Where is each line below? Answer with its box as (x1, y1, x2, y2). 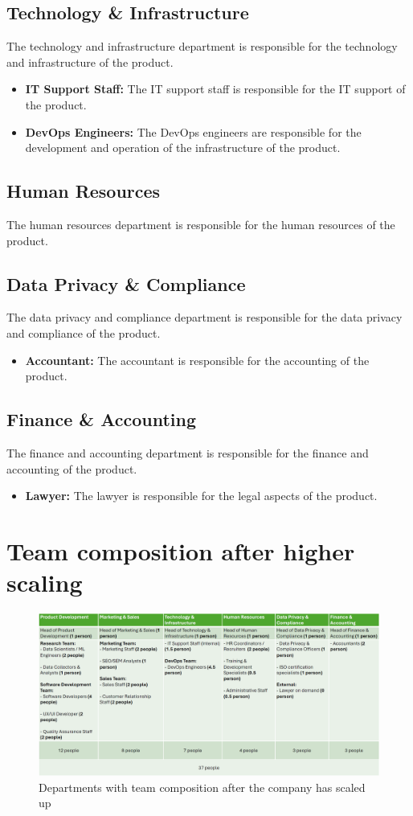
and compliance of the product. (6, 324, 161, 341)
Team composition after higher (6, 534, 355, 567)
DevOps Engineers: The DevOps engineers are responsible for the (25, 123, 362, 140)
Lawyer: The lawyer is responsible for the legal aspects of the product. (25, 487, 378, 504)
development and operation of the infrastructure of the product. (25, 139, 341, 156)
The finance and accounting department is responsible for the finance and (6, 444, 369, 461)
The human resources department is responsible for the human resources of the (6, 215, 395, 232)
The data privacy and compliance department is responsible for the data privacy (6, 309, 403, 326)
